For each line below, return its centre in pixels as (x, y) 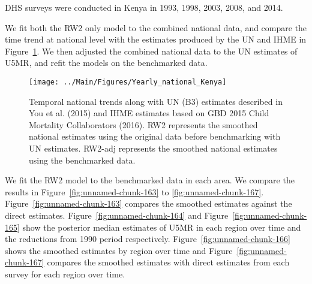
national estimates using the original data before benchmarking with (155, 136)
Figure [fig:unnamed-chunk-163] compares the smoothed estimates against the (148, 203)
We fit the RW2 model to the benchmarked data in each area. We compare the (150, 180)
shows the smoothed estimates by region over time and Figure (119, 250)
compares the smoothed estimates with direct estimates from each (168, 262)
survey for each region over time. (65, 274)
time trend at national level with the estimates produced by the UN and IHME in (156, 39)
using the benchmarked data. (82, 160)
